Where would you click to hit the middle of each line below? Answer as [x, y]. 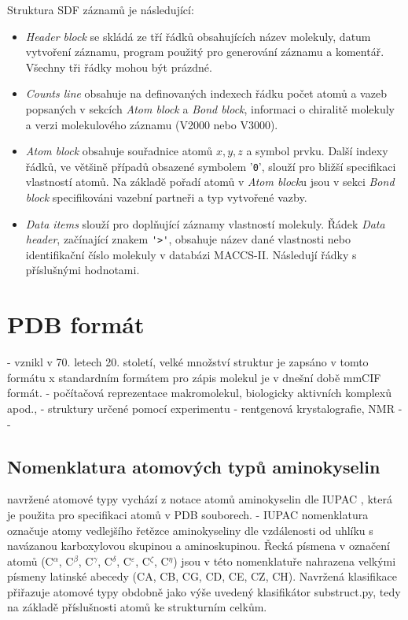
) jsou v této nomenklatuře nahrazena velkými [285, 561]
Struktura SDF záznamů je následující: [101, 9]
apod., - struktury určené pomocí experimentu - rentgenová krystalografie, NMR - [205, 408]
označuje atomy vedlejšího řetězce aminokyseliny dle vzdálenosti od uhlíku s [190, 530]
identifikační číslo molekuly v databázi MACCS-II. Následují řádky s [191, 254]
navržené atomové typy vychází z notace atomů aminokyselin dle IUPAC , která [200, 499]
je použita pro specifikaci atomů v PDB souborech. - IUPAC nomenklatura [188, 514]
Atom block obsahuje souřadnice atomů [119, 151]
